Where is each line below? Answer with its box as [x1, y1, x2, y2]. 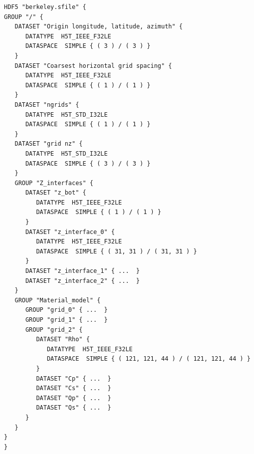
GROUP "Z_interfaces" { [14, 179, 93, 187]
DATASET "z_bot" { [25, 189, 86, 197]
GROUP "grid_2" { [25, 326, 83, 333]
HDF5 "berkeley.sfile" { [4, 3, 86, 10]
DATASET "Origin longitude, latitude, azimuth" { [14, 23, 183, 30]
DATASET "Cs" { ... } [36, 385, 111, 392]
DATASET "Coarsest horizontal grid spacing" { [14, 62, 172, 69]
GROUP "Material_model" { [14, 296, 101, 304]
